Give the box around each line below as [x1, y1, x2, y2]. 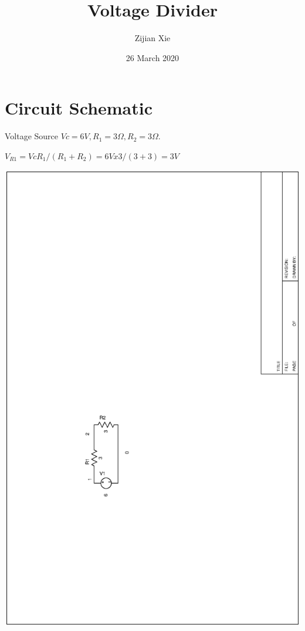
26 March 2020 [126, 51, 179, 63]
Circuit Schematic [5, 96, 153, 120]
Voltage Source [5, 130, 59, 142]
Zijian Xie [134, 32, 171, 44]
